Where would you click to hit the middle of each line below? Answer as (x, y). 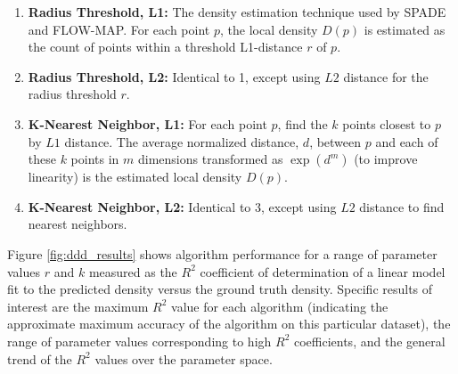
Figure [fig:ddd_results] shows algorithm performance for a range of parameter (222, 253)
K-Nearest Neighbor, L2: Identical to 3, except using (182, 206)
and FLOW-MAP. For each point (119, 29)
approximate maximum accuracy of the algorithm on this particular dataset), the (229, 324)
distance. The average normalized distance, (182, 141)
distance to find (402, 206)
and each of (407, 141)
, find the (303, 123)
